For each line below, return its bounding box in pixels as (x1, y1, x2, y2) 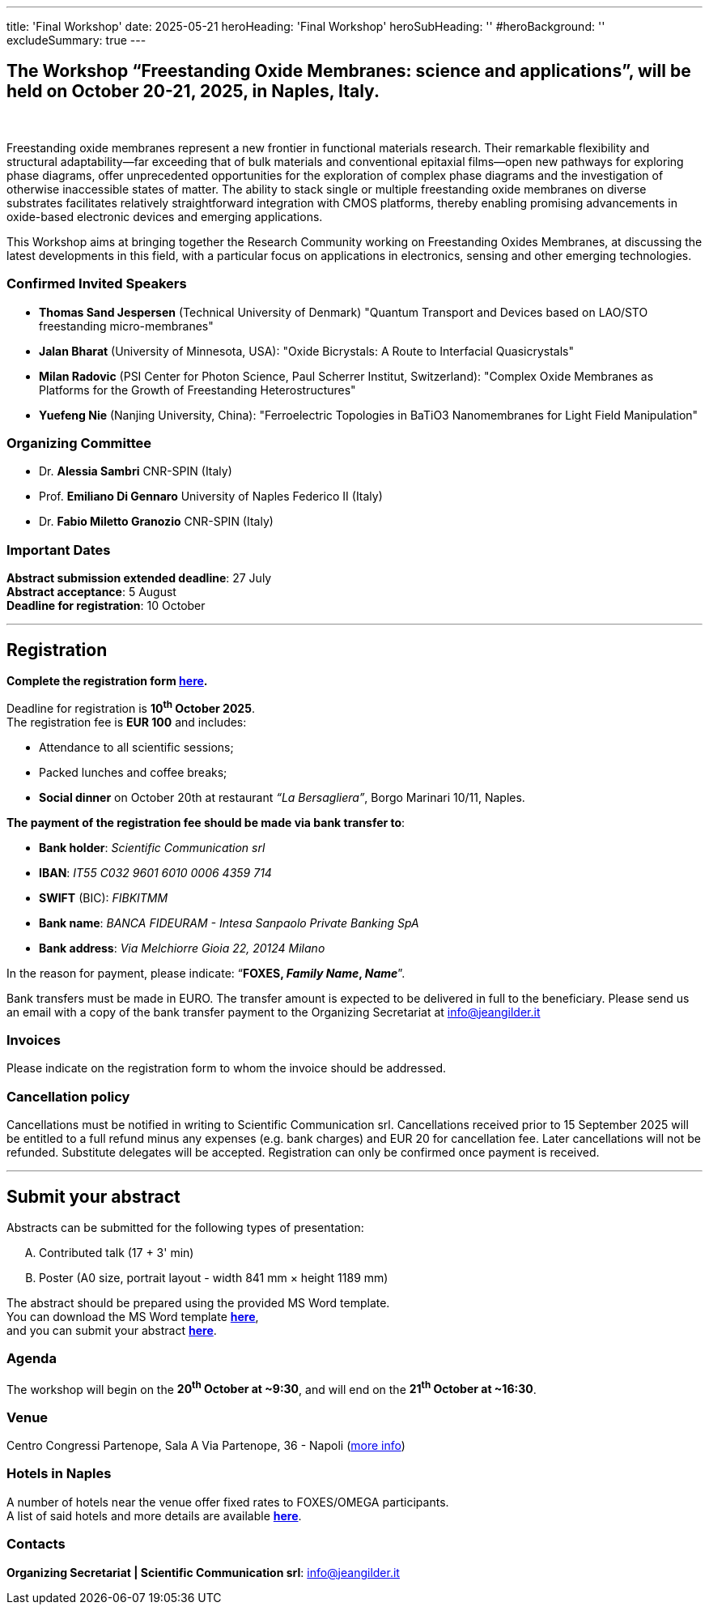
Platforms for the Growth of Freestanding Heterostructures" (39, 382, 356, 397)
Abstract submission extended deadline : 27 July (6, 571, 272, 586)
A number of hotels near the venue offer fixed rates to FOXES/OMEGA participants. (6, 1494, 449, 1509)
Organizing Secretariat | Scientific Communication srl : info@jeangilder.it (6, 1565, 400, 1579)
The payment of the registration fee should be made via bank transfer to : (6, 815, 405, 829)
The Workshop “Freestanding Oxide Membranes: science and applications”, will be (6, 61, 691, 82)
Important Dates (6, 541, 111, 558)
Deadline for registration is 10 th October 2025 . (6, 698, 255, 715)
